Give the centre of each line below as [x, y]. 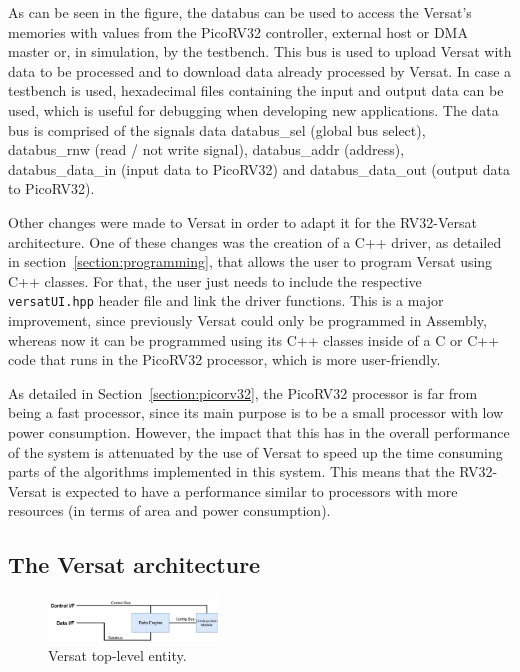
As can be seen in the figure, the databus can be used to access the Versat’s [240, 12]
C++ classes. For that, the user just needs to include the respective [215, 280]
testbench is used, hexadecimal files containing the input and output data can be [256, 90]
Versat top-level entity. [117, 654]
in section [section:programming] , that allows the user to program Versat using [250, 261]
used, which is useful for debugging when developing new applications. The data [253, 109]
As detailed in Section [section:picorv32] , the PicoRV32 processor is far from [243, 392]
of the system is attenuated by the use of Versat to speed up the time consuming [255, 451]
